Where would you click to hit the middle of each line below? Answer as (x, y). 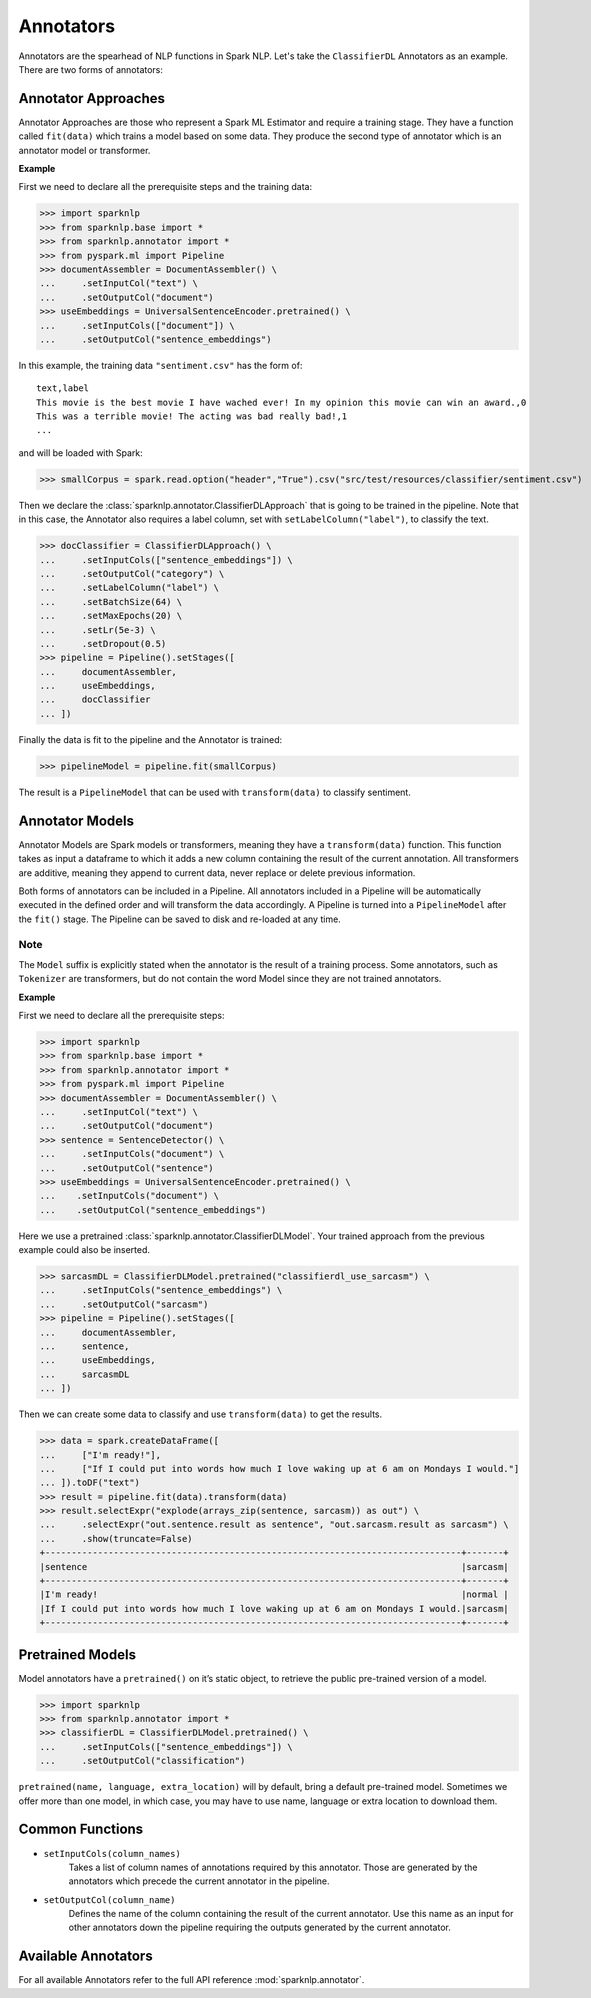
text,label (63, 388)
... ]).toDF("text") (89, 1483)
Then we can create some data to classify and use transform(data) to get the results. (200, 1414)
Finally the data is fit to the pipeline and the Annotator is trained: (150, 739)
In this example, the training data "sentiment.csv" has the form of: (160, 365)
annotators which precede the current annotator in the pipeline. (199, 1881)
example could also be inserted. (84, 1250)
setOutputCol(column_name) (109, 1899)
